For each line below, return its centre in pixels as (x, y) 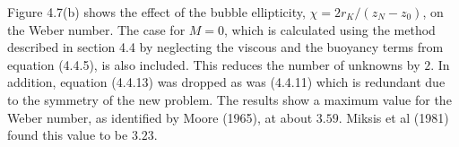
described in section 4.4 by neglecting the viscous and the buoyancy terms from (225, 47)
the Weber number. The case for (96, 29)
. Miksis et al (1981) (394, 117)
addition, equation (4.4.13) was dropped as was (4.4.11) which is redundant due (226, 82)
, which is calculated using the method (330, 29)
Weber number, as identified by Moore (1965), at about (160, 117)
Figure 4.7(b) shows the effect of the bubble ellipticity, (156, 12)
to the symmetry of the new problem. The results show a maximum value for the (229, 99)
